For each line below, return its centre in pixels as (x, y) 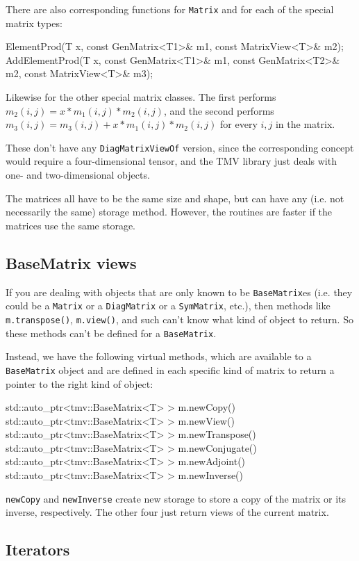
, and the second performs (219, 110)
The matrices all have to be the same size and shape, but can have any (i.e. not (175, 198)
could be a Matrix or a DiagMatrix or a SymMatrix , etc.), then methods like (168, 306)
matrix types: (34, 23)
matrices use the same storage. (70, 225)
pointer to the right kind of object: (80, 383)
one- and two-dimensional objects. (78, 175)
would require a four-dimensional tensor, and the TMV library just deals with (171, 161)
